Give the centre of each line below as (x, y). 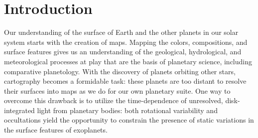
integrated (19, 110)
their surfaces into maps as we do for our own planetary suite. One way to (117, 90)
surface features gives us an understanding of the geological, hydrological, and (123, 52)
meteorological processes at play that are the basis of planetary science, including (128, 61)
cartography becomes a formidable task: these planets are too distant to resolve (125, 81)
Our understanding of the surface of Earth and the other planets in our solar (121, 32)
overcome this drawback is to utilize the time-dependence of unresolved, (114, 100)
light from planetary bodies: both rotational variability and (127, 110)
